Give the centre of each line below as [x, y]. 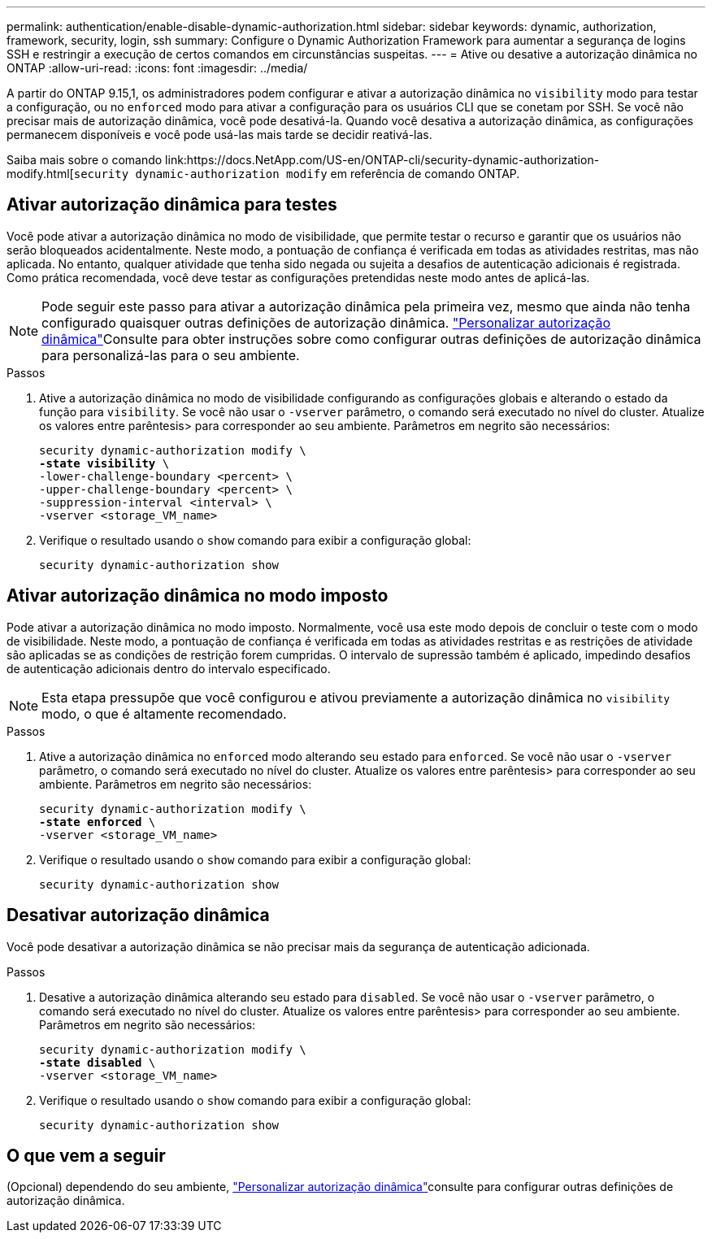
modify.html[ [40, 174]
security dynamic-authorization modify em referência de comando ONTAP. [297, 174]
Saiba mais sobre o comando [85, 160]
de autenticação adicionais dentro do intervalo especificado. [169, 668]
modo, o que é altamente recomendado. [164, 713]
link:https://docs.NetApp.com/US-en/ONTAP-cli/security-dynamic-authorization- [382, 160]
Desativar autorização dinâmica [138, 915]
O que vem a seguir [86, 1155]
